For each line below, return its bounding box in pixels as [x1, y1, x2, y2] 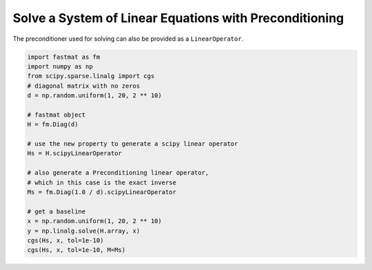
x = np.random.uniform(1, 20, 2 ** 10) [27, 218, 162, 225]
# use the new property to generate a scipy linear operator [27, 140, 238, 148]
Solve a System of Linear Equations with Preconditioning [12, 10, 344, 26]
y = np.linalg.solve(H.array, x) [27, 226, 141, 235]
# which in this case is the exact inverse [27, 178, 177, 186]
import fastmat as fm [27, 52, 101, 61]
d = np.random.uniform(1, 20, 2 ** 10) [27, 92, 162, 99]
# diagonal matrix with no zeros [27, 81, 141, 90]
